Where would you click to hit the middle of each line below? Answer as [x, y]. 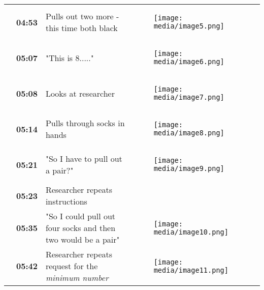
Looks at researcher [80, 93]
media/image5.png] [189, 26]
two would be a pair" [82, 239]
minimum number [77, 278]
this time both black [81, 28]
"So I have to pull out [84, 158]
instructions [66, 201]
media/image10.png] [191, 232]
